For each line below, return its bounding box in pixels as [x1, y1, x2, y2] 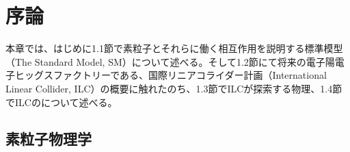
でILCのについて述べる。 [5, 94, 118, 109]
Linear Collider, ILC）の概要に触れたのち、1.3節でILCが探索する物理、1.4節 [5, 81, 342, 95]
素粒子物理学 [5, 128, 92, 149]
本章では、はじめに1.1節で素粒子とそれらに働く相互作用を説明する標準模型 [5, 41, 343, 55]
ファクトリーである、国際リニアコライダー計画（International [53, 68, 327, 82]
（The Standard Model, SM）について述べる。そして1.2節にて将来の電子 [5, 54, 325, 68]
